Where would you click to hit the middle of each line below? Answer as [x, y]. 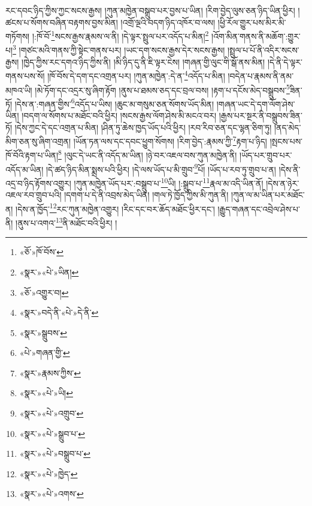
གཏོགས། [18, 36]
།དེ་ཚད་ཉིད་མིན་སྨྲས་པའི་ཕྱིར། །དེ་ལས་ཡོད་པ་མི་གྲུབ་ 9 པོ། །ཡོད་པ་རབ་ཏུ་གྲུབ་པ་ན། [161, 168]
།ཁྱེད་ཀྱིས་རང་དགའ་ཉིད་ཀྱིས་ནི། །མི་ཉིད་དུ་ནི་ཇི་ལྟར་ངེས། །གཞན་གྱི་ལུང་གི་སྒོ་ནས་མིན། [143, 62]
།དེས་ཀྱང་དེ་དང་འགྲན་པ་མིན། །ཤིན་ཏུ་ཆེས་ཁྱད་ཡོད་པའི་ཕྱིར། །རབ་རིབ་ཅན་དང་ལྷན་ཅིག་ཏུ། [143, 127]
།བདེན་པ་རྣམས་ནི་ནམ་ [261, 75]
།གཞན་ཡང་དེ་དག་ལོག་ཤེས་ [256, 104]
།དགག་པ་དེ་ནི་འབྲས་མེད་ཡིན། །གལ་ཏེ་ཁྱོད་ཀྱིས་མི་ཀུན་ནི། [146, 195]
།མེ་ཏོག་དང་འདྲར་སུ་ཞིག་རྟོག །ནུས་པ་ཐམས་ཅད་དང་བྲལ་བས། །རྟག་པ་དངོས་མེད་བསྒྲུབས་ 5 [162, 89]
